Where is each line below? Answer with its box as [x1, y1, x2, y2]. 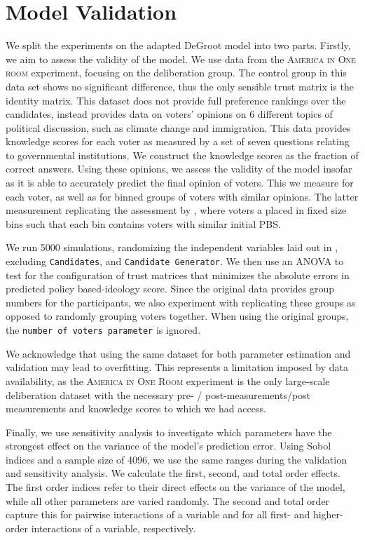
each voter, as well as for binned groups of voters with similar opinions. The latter [6, 189, 359, 203]
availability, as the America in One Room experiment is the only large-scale [6, 373, 330, 388]
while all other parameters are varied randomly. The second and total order [6, 493, 330, 508]
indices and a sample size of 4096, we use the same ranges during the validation [6, 452, 347, 466]
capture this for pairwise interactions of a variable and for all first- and [6, 507, 310, 522]
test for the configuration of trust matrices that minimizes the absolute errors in [6, 267, 350, 282]
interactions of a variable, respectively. [31, 520, 196, 535]
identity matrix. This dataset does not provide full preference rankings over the [6, 93, 346, 107]
